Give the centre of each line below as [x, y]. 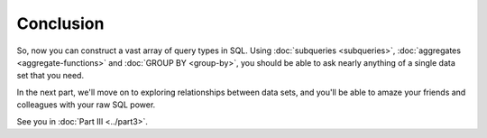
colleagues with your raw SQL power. [86, 105]
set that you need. [51, 76]
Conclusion [60, 23]
